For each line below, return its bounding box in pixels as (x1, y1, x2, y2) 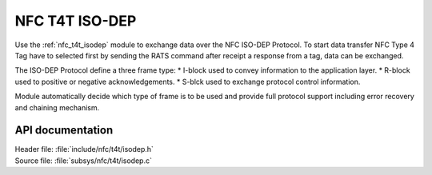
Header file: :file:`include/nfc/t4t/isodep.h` (14, 145, 154, 154)
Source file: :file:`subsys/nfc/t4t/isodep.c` (14, 156, 152, 165)
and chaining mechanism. (14, 102, 100, 112)
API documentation (14, 124, 114, 137)
